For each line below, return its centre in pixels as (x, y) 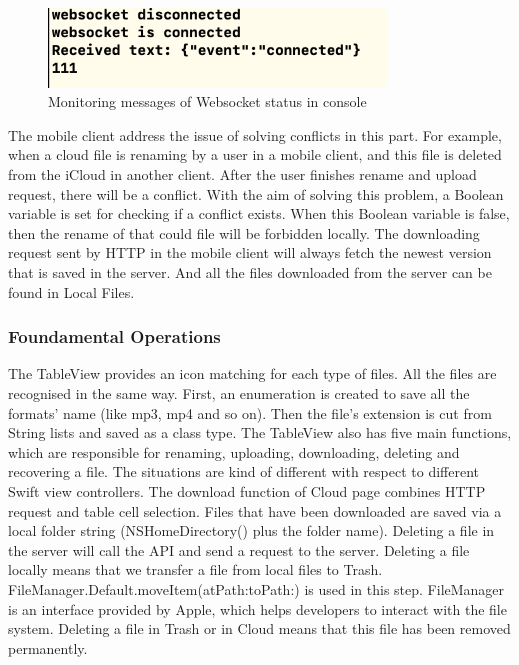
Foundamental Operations (114, 336)
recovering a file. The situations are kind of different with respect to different (244, 471)
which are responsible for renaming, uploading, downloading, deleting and (234, 451)
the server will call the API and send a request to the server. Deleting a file (239, 549)
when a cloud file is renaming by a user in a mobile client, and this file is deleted (255, 154)
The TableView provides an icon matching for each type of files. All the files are (252, 373)
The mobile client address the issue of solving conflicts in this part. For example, (255, 134)
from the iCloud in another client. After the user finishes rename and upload (242, 174)
